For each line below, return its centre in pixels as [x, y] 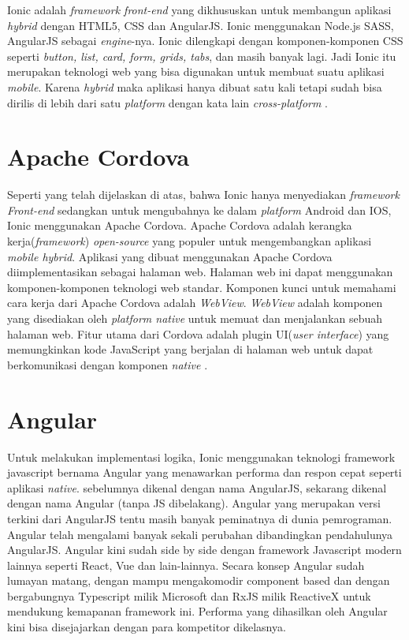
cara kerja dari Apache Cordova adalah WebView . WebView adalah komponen [195, 303]
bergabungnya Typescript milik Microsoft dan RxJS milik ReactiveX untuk [189, 595]
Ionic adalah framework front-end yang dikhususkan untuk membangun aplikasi [199, 9]
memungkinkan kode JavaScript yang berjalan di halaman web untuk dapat [190, 349]
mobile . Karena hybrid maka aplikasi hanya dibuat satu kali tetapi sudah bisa [195, 86]
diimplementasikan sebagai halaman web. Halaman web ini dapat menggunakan [200, 272]
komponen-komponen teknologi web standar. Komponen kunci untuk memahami [202, 287]
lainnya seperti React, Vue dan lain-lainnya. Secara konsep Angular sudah [186, 565]
